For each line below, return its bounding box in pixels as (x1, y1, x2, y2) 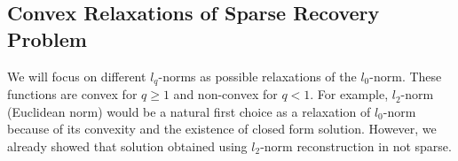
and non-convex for (173, 85, 278, 103)
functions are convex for (7, 85, 138, 103)
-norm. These (369, 66, 442, 85)
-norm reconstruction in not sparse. (260, 136, 452, 155)
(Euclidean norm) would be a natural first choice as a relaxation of (7, 102, 371, 120)
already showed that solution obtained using (7, 136, 248, 155)
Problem (7, 25, 87, 52)
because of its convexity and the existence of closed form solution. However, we (7, 119, 437, 138)
